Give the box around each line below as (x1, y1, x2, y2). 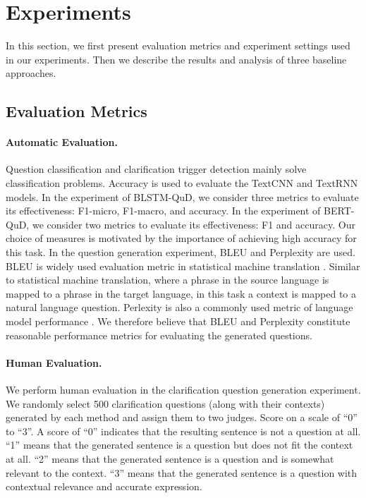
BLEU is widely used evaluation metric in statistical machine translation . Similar (6, 258, 360, 273)
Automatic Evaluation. (6, 135, 118, 150)
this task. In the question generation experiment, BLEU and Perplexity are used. (6, 245, 355, 260)
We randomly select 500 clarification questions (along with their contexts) (6, 396, 325, 411)
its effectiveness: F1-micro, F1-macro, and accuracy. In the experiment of (6, 203, 321, 218)
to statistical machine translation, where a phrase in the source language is (6, 272, 329, 287)
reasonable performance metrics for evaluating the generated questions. (6, 327, 312, 342)
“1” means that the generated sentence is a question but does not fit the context (6, 437, 353, 452)
